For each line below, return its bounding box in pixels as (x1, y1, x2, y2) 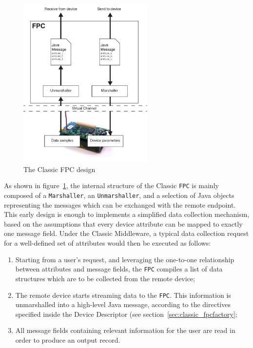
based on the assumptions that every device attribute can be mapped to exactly (4, 218, 243, 229)
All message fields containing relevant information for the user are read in (15, 325, 235, 335)
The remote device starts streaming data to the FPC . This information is (15, 290, 231, 300)
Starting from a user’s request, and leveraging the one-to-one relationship (15, 254, 234, 264)
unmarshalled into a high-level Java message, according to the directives (15, 299, 231, 309)
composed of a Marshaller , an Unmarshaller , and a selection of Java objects (4, 190, 234, 200)
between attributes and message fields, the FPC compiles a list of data (15, 264, 223, 274)
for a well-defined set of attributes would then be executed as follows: (4, 238, 211, 248)
